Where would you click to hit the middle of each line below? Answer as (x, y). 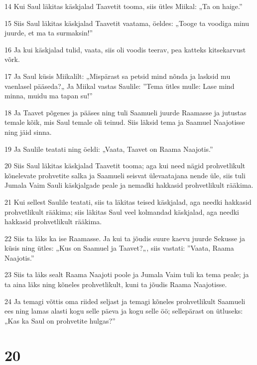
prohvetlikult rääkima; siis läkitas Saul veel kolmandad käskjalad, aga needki (122, 211)
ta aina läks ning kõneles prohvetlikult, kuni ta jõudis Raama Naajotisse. (116, 284)
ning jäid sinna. (28, 132)
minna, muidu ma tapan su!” (49, 96)
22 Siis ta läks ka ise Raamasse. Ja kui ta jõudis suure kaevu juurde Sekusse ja (125, 238)
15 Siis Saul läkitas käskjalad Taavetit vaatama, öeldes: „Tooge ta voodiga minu (127, 23)
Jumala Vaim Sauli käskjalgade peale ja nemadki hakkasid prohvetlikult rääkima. (129, 185)
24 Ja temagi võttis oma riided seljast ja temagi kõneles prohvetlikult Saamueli (125, 301)
